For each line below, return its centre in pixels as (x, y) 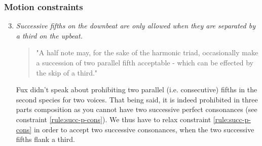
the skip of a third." (67, 72)
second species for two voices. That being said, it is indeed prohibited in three (137, 99)
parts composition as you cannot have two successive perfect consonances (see (137, 109)
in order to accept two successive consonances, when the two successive (144, 129)
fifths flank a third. (45, 139)
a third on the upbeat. (49, 35)
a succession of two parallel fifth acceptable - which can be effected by (145, 62)
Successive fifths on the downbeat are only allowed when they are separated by (136, 26)
